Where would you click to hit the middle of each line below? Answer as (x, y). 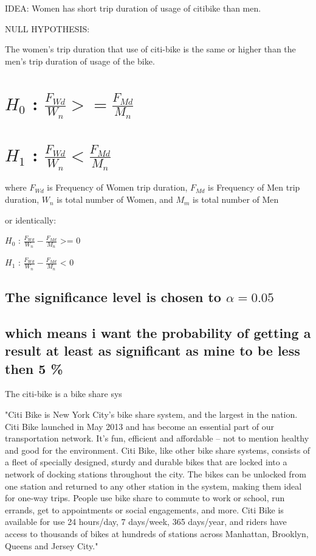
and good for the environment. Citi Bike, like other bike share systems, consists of (158, 450)
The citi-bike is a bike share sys (64, 394)
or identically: (31, 220)
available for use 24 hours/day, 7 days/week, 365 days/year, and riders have (146, 522)
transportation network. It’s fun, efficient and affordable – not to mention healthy (157, 438)
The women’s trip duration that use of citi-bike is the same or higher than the (150, 49)
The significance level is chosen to (113, 297)
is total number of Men (236, 199)
